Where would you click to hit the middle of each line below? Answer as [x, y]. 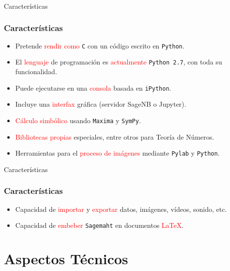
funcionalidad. [36, 72]
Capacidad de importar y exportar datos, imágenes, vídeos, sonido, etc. [121, 209]
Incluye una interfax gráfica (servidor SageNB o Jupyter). [101, 104]
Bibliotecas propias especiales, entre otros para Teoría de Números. [115, 136]
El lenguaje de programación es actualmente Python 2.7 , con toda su [119, 62]
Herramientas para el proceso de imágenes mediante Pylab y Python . [117, 153]
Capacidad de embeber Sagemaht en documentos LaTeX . [100, 225]
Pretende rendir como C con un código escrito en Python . [100, 45]
